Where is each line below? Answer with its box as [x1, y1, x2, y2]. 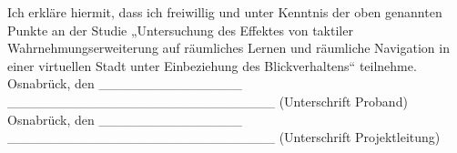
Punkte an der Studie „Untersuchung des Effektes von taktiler [7, 20, 353, 39]
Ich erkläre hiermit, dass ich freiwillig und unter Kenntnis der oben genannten [7, 3, 442, 21]
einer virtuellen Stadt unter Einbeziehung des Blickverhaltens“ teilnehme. [7, 56, 417, 75]
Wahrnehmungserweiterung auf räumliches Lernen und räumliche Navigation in [7, 38, 450, 57]
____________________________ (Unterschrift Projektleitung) [7, 127, 441, 147]
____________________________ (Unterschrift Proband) [7, 91, 408, 110]
